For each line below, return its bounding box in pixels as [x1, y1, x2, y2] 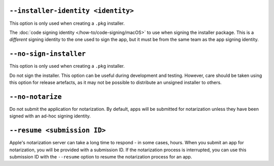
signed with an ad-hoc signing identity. [9, 113, 91, 119]
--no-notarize [9, 93, 62, 101]
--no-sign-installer [9, 50, 86, 58]
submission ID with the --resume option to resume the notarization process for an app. [9, 153, 192, 159]
